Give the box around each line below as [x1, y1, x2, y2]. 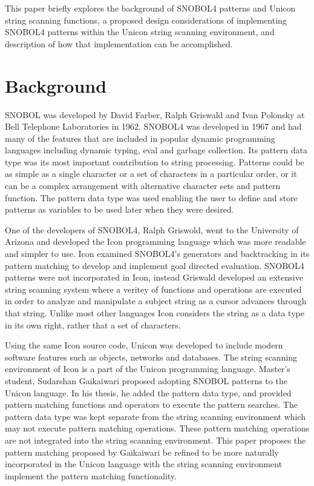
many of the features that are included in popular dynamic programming [5, 131, 275, 144]
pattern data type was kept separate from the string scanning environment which [5, 410, 306, 422]
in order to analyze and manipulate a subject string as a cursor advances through [5, 295, 307, 307]
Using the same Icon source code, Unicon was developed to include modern [5, 339, 283, 351]
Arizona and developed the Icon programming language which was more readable [5, 235, 306, 248]
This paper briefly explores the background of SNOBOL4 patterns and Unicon [5, 2, 296, 14]
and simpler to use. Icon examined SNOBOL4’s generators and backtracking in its [5, 247, 310, 260]
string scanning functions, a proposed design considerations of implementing [5, 13, 287, 26]
